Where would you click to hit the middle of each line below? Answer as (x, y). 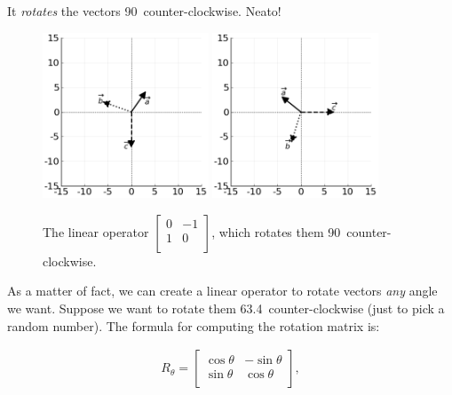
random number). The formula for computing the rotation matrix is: (194, 325)
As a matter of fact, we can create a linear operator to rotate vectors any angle (222, 291)
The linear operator (96, 231)
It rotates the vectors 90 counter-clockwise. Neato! (144, 11)
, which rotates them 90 (276, 231)
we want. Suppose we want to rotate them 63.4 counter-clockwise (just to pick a (226, 308)
